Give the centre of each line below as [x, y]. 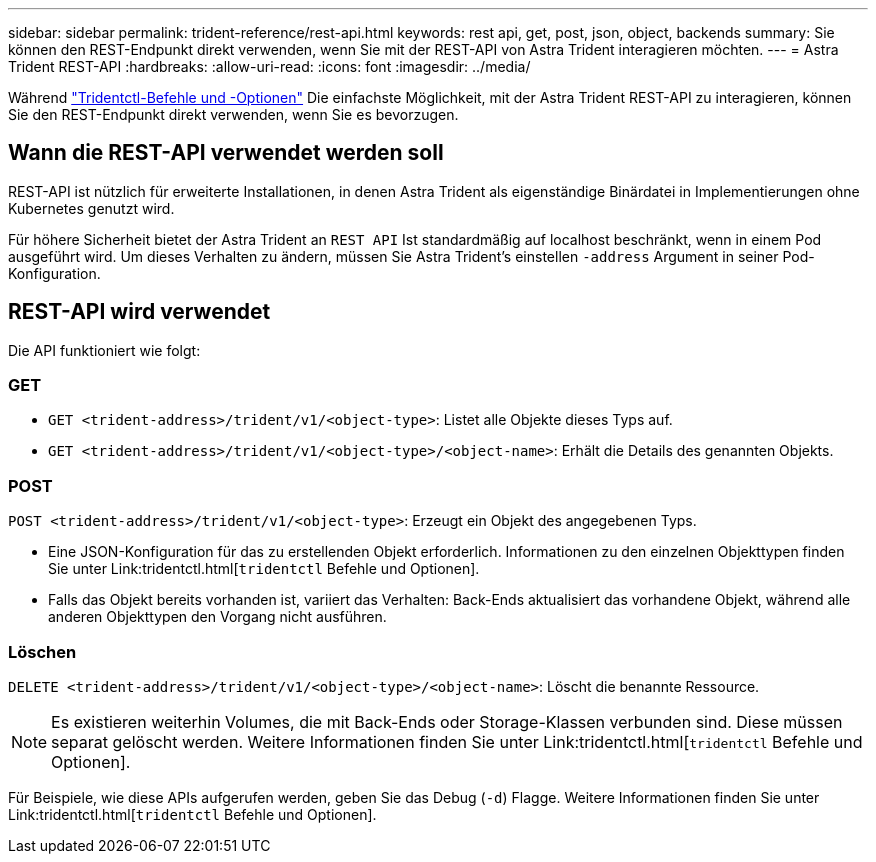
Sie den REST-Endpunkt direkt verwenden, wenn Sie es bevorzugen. [233, 114]
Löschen [42, 651]
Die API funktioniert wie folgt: [104, 350]
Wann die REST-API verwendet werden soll [226, 153]
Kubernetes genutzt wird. [91, 208]
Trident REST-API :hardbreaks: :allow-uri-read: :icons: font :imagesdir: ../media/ [269, 66]
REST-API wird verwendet [139, 312]
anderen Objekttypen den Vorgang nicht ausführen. [217, 617]
